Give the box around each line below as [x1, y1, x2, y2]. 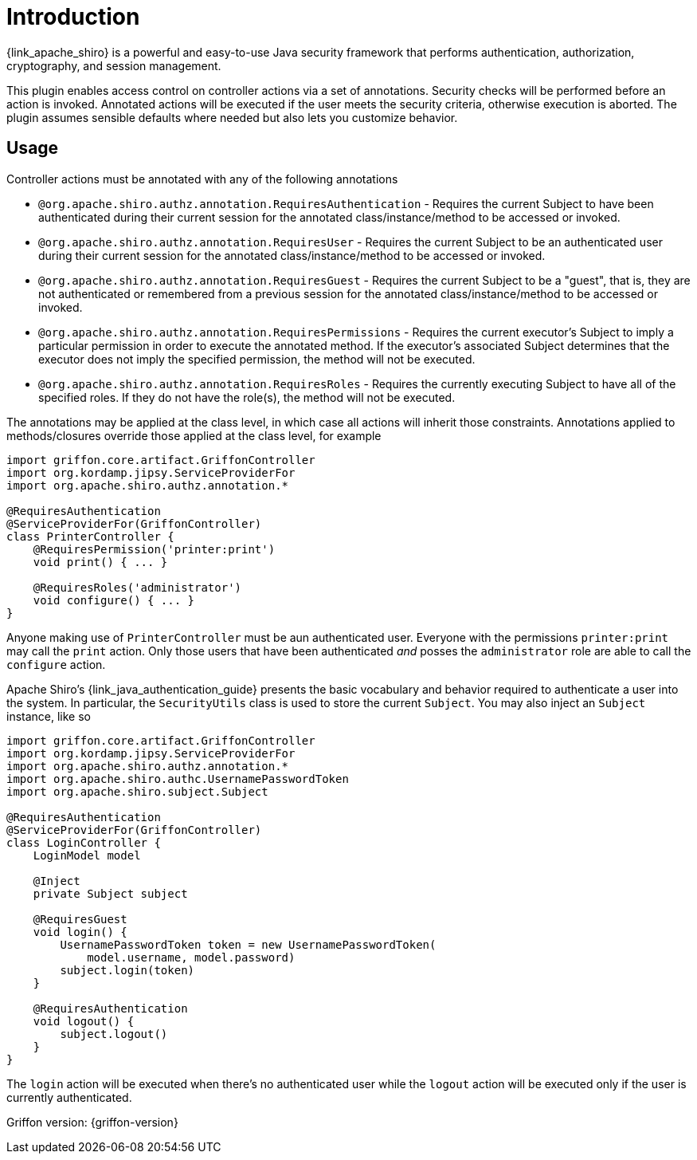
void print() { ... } [33, 555, 168, 568]
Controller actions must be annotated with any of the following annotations [6, 171, 398, 186]
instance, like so [6, 709, 91, 723]
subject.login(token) [60, 963, 195, 977]
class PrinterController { [6, 529, 174, 543]
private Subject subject [33, 887, 188, 900]
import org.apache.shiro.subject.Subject [6, 784, 268, 798]
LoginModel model [33, 848, 141, 862]
